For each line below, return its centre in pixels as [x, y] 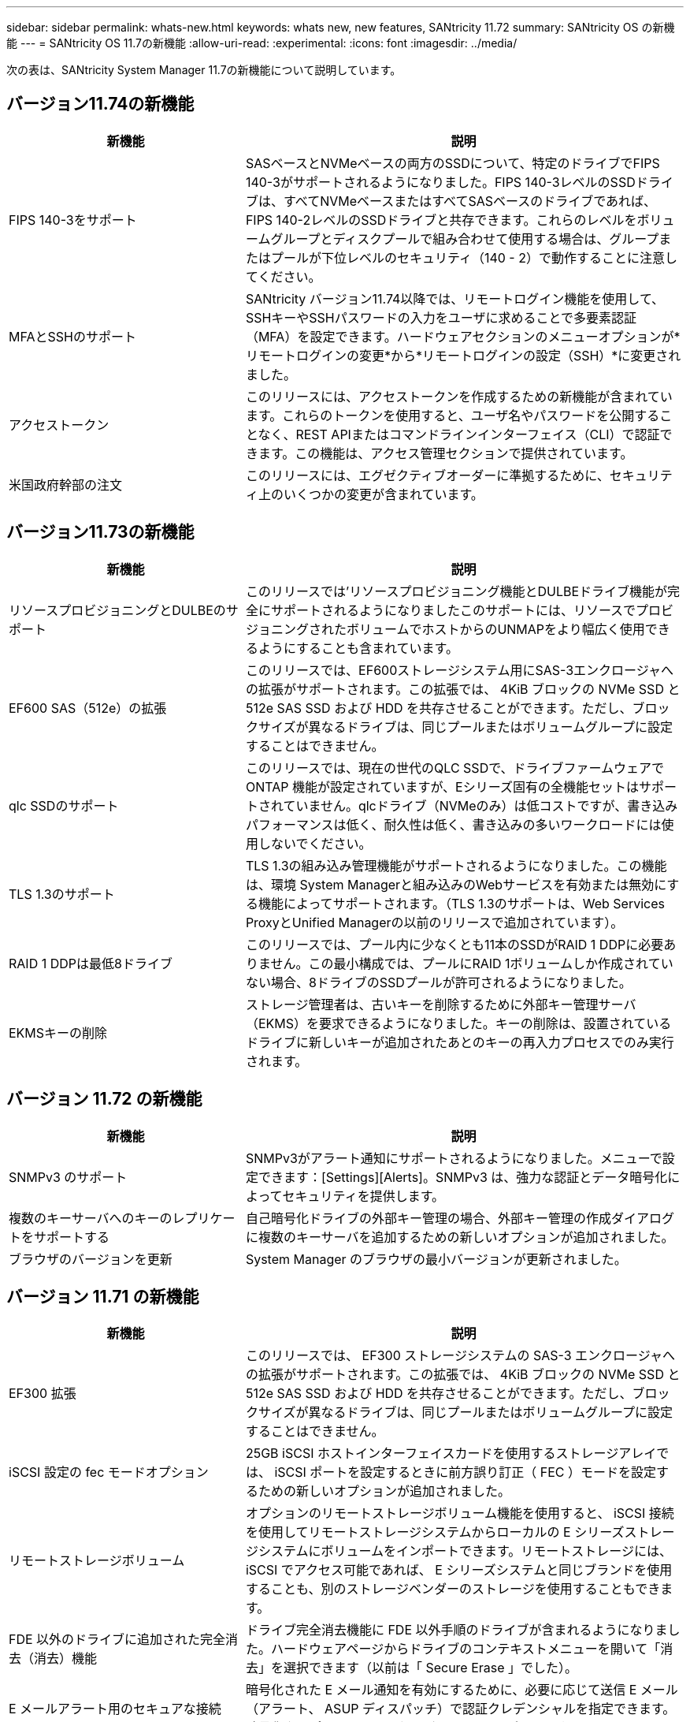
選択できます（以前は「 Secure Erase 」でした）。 [430, 1668]
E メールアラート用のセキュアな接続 [115, 1709]
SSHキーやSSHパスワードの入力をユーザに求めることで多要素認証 [441, 317]
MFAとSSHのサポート [72, 336]
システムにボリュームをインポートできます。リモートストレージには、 [465, 1551]
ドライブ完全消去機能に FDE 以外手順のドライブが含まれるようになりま [456, 1630]
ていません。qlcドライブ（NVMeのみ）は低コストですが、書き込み [480, 805]
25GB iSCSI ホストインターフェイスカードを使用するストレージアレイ [451, 1454]
